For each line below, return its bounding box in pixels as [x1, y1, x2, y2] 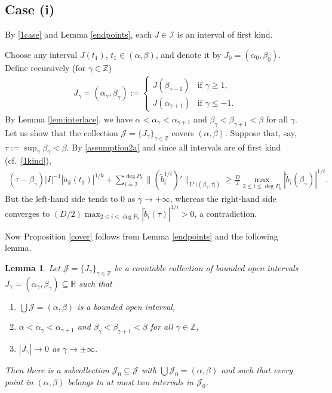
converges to [5, 207, 50, 219]
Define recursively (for [5, 61, 86, 73]
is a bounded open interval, [77, 300, 176, 312]
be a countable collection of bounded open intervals [114, 261, 299, 274]
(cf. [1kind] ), [5, 154, 51, 167]
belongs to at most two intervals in [67, 375, 194, 388]
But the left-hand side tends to [5, 192, 118, 204]
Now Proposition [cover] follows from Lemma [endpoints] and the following [5, 229, 278, 242]
